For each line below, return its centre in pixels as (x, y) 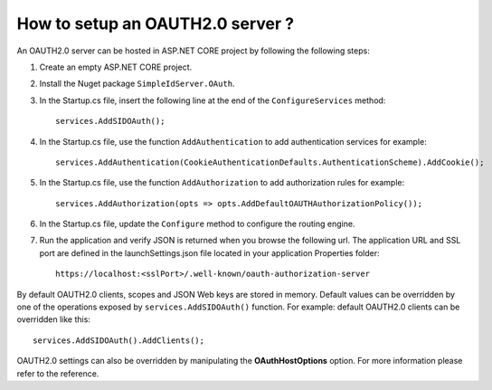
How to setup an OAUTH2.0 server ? (155, 24)
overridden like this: (53, 319)
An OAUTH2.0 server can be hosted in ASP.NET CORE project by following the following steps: (193, 51)
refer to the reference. (58, 373)
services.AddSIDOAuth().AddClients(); (119, 340)
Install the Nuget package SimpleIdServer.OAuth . (137, 84)
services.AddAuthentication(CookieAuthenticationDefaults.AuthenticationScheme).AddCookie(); (270, 162)
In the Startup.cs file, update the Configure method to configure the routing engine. (197, 224)
